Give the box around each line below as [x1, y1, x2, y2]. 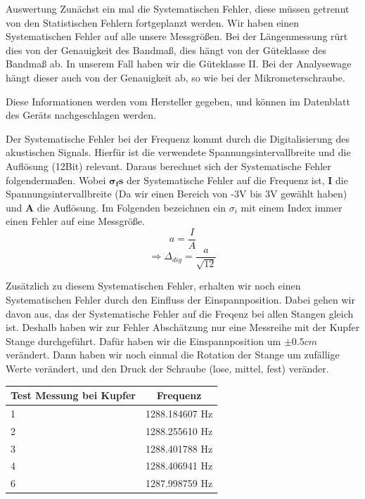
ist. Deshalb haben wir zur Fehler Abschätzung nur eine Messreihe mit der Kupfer [6, 320, 360, 335]
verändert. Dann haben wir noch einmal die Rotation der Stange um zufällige [6, 347, 340, 362]
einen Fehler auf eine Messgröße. [6, 214, 145, 228]
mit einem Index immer [241, 200, 342, 214]
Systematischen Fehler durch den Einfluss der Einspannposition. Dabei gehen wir [6, 292, 355, 307]
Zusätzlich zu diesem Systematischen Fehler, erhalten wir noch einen [6, 278, 301, 293]
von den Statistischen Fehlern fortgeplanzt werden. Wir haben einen [6, 15, 300, 30]
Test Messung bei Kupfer [11, 388, 136, 403]
